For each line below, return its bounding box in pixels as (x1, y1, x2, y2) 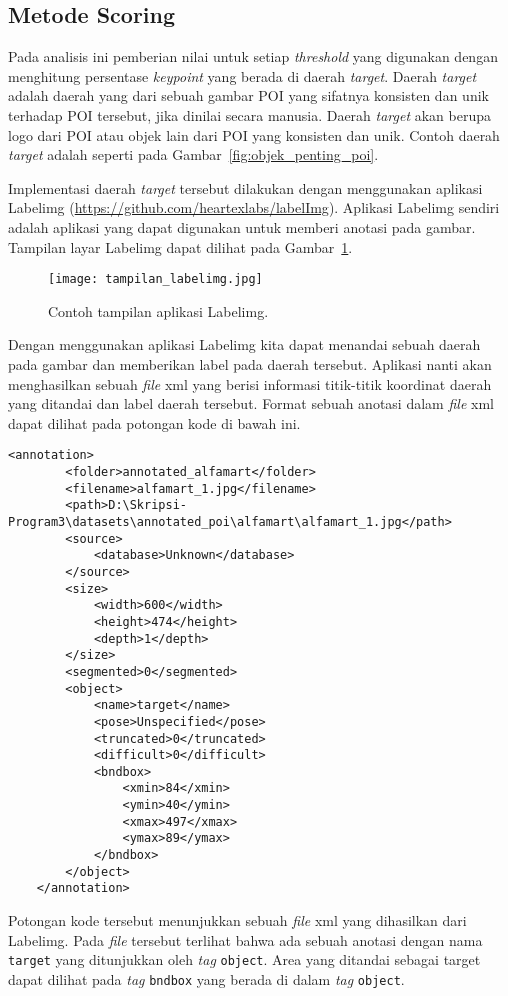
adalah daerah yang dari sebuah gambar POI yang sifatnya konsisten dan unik (8, 85, 489, 106)
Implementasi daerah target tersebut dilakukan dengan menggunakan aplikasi (8, 177, 483, 198)
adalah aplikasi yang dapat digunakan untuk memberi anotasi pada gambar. (8, 216, 476, 237)
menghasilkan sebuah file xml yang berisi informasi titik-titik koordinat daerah (8, 373, 492, 394)
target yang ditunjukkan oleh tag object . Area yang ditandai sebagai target (8, 949, 481, 970)
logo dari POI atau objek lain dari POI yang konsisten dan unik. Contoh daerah (8, 124, 500, 145)
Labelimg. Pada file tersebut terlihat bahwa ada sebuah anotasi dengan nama (8, 929, 483, 950)
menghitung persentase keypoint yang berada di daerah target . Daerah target (8, 65, 477, 86)
